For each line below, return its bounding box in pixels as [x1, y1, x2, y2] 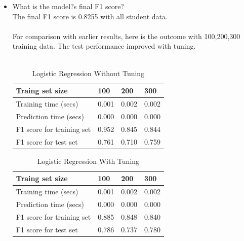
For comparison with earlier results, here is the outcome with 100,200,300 [12, 30, 240, 41]
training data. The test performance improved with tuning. [12, 41, 196, 51]
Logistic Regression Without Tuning [32, 67, 145, 78]
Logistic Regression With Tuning [37, 155, 140, 166]
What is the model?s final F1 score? [12, 1, 124, 11]
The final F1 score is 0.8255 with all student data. [12, 11, 168, 21]
